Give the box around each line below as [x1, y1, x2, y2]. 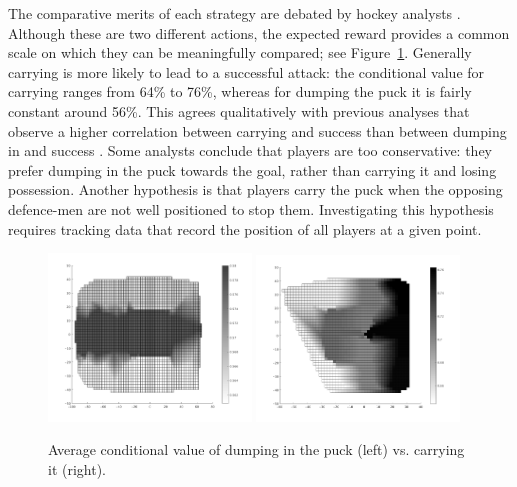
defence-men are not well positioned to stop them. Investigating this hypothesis [8, 198, 494, 219]
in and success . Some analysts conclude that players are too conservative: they [8, 140, 493, 161]
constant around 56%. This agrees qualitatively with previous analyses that [8, 100, 470, 121]
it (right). [48, 459, 107, 479]
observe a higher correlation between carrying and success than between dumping [8, 120, 507, 141]
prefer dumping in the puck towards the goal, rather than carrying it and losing [8, 159, 497, 180]
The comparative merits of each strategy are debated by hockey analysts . [8, 3, 461, 23]
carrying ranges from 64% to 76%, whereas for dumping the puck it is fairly [8, 81, 472, 102]
